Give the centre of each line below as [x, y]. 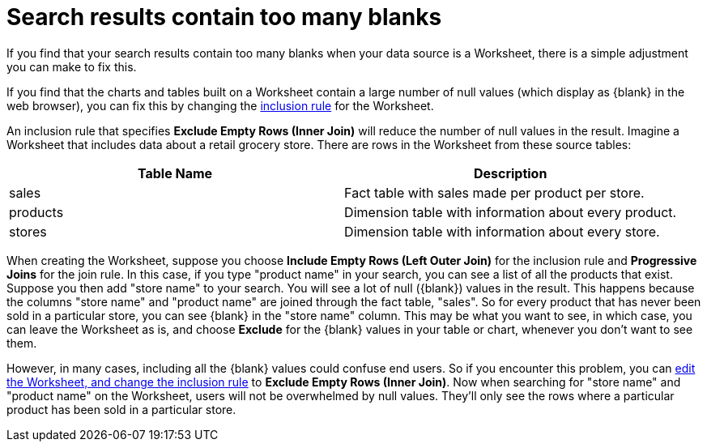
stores [28, 231]
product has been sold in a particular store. [121, 409]
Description [510, 173]
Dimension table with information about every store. [502, 231]
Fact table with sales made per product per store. [494, 192]
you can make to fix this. [72, 66]
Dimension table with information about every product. [511, 212]
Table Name [175, 173]
